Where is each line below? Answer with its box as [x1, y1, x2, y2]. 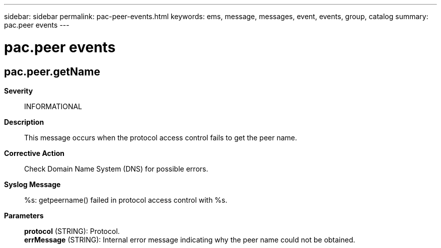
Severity [4, 86, 33, 95]
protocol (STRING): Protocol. [24, 226, 120, 235]
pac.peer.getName [4, 65, 100, 78]
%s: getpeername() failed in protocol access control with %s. [24, 195, 228, 204]
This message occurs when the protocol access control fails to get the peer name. [24, 133, 298, 142]
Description [4, 117, 44, 126]
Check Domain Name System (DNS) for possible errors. [24, 164, 208, 173]
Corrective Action [4, 148, 64, 157]
